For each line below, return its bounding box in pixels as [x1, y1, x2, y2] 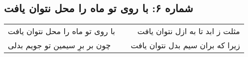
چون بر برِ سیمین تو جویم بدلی [8, 39, 111, 51]
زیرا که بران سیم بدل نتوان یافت [130, 39, 240, 51]
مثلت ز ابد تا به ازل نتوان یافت [137, 25, 240, 37]
